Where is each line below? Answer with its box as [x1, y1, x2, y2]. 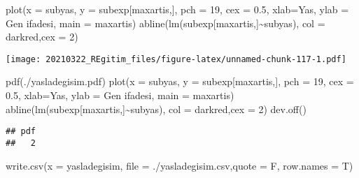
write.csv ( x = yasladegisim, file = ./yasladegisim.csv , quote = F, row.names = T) [6, 158, 353, 172]
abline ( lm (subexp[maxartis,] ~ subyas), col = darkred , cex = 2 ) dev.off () [6, 101, 307, 116]
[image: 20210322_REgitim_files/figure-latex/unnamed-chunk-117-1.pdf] [6, 54, 346, 64]
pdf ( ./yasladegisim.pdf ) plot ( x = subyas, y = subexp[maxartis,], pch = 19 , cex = [6, 74, 354, 89]
